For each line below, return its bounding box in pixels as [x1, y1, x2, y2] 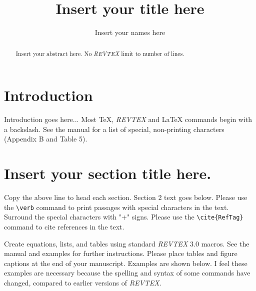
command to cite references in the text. [4, 221, 124, 231]
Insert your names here [94, 27, 165, 37]
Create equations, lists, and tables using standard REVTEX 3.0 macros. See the [4, 238, 249, 248]
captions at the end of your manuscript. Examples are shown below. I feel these [4, 257, 247, 268]
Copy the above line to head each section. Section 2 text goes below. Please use [4, 192, 247, 202]
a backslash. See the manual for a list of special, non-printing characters [4, 123, 224, 134]
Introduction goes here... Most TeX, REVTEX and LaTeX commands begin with [4, 114, 252, 124]
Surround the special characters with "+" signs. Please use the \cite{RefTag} [4, 211, 243, 222]
